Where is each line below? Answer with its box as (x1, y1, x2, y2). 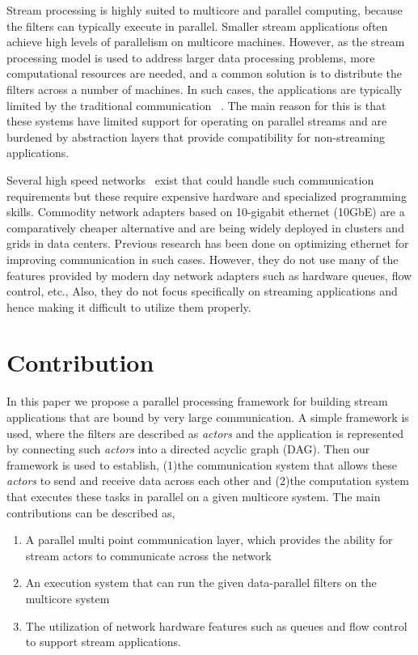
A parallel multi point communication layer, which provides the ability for (25, 531, 393, 548)
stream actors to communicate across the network (25, 547, 272, 564)
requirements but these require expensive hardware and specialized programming (6, 187, 407, 204)
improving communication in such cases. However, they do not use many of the (6, 250, 399, 267)
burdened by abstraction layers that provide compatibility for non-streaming (6, 128, 385, 145)
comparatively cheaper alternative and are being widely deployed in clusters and (6, 219, 404, 236)
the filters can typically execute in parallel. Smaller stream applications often (6, 17, 388, 34)
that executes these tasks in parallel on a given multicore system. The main (6, 487, 381, 504)
